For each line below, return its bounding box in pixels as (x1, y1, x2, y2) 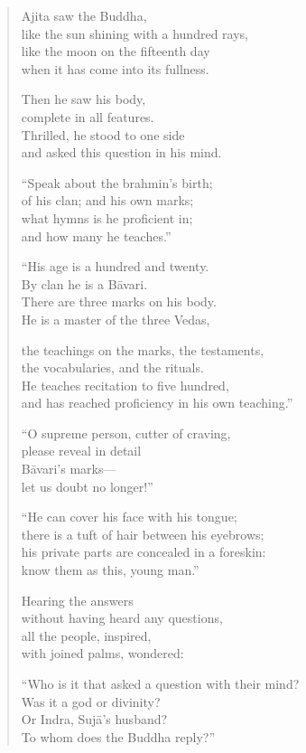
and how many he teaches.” (21, 226, 172, 245)
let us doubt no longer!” (21, 476, 153, 495)
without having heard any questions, (21, 608, 223, 627)
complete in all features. (21, 107, 154, 126)
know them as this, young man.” (21, 560, 199, 579)
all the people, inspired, (21, 626, 152, 645)
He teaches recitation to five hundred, (21, 375, 229, 394)
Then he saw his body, (21, 89, 146, 108)
